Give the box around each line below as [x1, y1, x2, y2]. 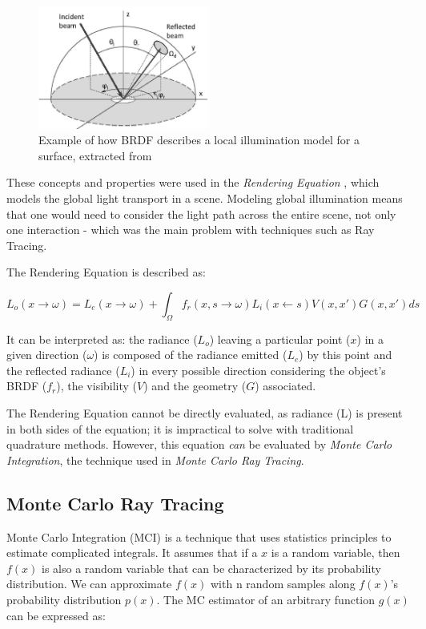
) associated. [255, 377, 316, 394]
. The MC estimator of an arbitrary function [156, 591, 376, 608]
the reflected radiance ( [6, 361, 120, 378]
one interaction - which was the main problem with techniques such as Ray [6, 221, 375, 238]
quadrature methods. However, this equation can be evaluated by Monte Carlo [6, 436, 392, 453]
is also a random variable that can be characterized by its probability [42, 559, 381, 576]
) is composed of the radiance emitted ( [94, 346, 287, 363]
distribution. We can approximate [6, 575, 172, 592]
